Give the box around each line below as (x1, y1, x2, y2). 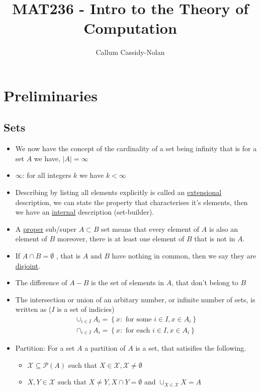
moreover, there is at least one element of (57, 233, 185, 244)
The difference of (15, 277, 67, 288)
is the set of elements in (91, 277, 164, 288)
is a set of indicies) (57, 304, 115, 314)
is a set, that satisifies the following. (135, 342, 246, 353)
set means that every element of (101, 223, 200, 234)
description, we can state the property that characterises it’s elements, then (15, 197, 248, 207)
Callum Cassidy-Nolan (96, 47, 165, 57)
